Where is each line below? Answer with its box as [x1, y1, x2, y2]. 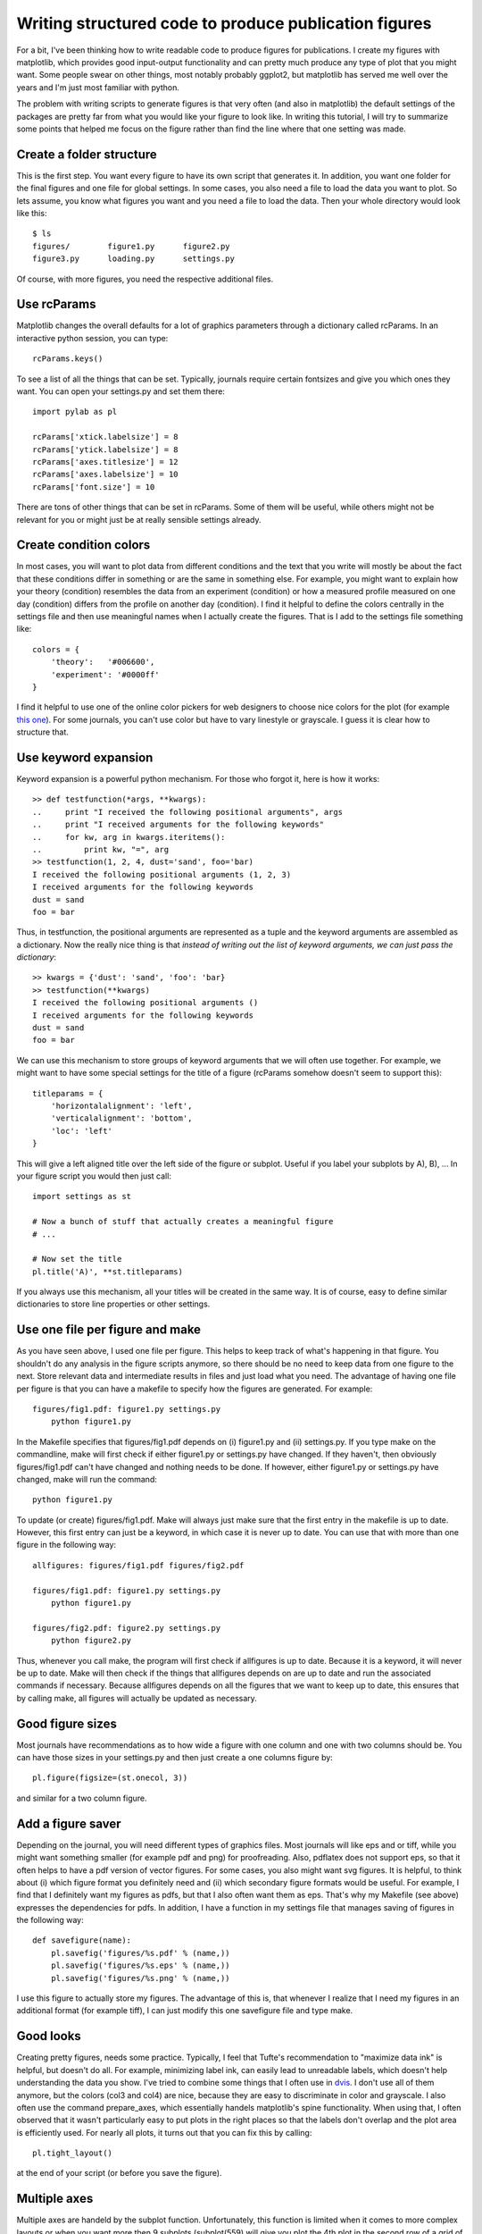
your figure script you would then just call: [16, 1171, 171, 1181]
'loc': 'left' [50, 1126, 113, 1136]
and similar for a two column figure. [16, 1793, 147, 1803]
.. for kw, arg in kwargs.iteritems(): [32, 832, 226, 842]
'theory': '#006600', [50, 657, 155, 668]
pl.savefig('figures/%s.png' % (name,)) [50, 1973, 231, 1983]
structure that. [16, 726, 69, 737]
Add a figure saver [16, 1816, 121, 1831]
